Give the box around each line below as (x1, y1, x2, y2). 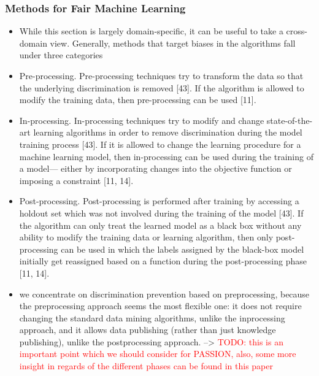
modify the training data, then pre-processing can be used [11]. (19, 93, 256, 106)
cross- (286, 25, 307, 37)
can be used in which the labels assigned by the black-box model (61, 242, 304, 255)
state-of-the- (266, 113, 313, 126)
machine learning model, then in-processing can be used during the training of (19, 150, 313, 163)
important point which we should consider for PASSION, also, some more (19, 347, 296, 360)
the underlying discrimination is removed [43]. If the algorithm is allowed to (19, 81, 304, 94)
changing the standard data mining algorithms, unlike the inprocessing (19, 311, 285, 324)
